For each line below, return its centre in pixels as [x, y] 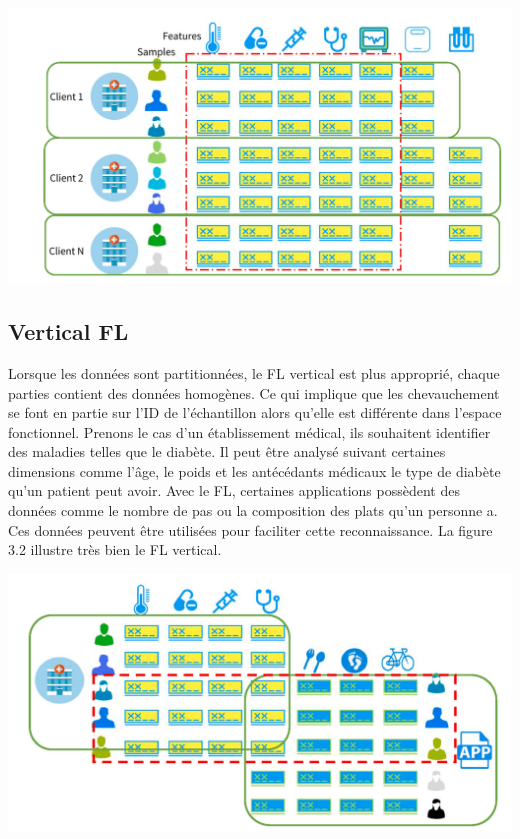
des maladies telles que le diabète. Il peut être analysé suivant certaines [227, 451]
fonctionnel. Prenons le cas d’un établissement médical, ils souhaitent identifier [249, 431]
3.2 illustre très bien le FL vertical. [115, 549]
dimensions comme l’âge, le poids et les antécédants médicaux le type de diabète [254, 470]
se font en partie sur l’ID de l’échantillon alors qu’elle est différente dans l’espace [255, 412]
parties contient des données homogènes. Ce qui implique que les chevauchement [254, 392]
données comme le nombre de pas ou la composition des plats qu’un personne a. [253, 510]
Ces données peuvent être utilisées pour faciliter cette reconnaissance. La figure [250, 529]
